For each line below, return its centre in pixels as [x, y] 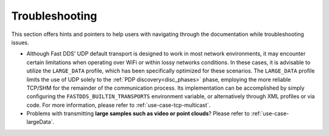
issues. [20, 42]
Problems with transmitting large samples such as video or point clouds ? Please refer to [138, 113]
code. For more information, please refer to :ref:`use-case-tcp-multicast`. [119, 105]
